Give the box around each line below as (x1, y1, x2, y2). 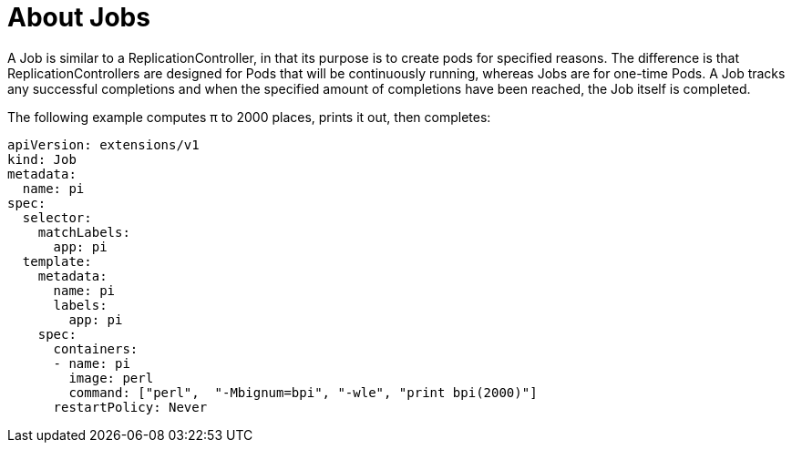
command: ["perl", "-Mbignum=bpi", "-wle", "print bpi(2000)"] (68, 384, 538, 400)
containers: (53, 341, 139, 356)
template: (22, 253, 92, 269)
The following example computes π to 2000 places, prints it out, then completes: (7, 108, 491, 125)
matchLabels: (37, 224, 130, 240)
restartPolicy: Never (53, 399, 208, 414)
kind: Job (7, 151, 77, 167)
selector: (22, 210, 92, 225)
